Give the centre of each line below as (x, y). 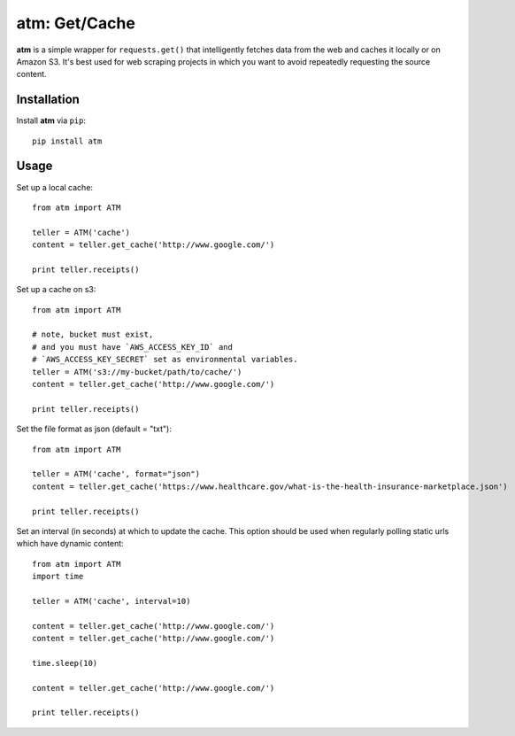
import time (58, 577)
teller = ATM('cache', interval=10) (111, 601)
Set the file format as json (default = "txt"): (94, 429)
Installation (48, 100)
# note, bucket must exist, (93, 335)
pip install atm (67, 141)
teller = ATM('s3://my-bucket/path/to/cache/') (137, 372)
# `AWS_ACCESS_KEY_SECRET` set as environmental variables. (165, 360)
